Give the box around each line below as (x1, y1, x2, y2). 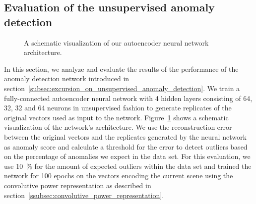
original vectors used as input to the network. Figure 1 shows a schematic (4, 112, 229, 122)
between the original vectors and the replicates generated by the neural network (4, 131, 247, 142)
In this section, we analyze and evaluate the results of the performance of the (4, 63, 239, 74)
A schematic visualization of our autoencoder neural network (24, 37, 209, 48)
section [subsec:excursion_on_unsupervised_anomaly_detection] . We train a (4, 83, 240, 93)
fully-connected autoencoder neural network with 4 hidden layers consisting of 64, (4, 93, 253, 103)
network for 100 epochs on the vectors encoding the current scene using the (4, 170, 233, 181)
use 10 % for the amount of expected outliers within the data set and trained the (4, 160, 252, 171)
